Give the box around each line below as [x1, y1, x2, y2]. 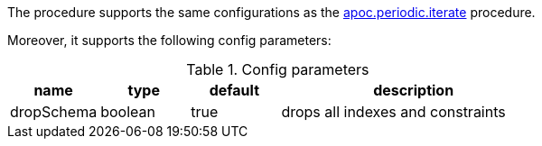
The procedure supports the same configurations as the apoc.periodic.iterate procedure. [7, 5, 536, 20]
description [373, 81, 454, 99]
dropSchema [10, 103, 98, 121]
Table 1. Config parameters [186, 60, 369, 78]
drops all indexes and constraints [281, 103, 506, 121]
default [209, 81, 259, 99]
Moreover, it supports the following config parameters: [7, 32, 332, 48]
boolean [100, 103, 155, 121]
